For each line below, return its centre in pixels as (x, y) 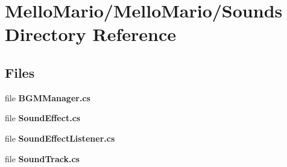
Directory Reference (91, 34)
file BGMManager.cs (48, 97)
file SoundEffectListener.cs (60, 138)
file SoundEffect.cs (43, 118)
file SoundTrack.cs (42, 158)
